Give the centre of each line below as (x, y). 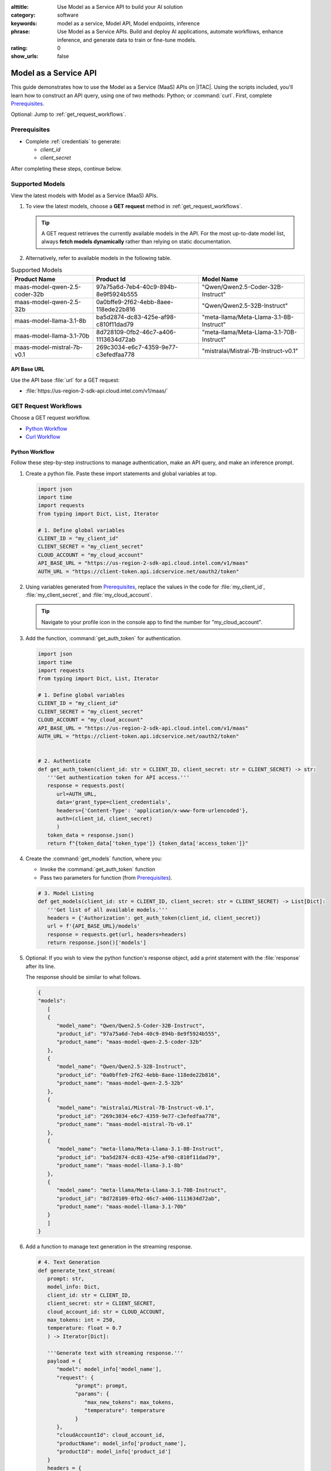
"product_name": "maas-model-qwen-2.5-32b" (120, 1083)
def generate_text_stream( (77, 1270)
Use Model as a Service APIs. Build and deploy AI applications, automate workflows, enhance (170, 32)
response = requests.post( (86, 786)
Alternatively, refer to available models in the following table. (99, 258)
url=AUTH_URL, (77, 794)
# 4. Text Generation (69, 1262)
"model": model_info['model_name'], (109, 1369)
